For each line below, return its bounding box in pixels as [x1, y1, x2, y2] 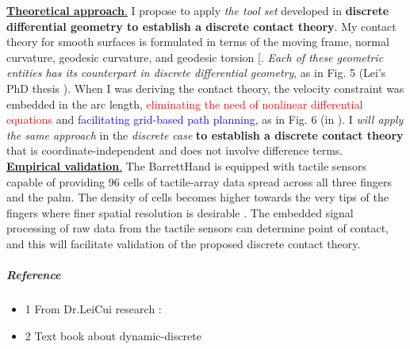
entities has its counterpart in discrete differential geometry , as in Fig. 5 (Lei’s [6, 64, 386, 81]
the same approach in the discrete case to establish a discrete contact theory [6, 126, 404, 143]
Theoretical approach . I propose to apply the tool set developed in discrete [6, 2, 389, 18]
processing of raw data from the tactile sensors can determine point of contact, [6, 220, 389, 236]
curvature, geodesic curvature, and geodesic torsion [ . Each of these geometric [6, 48, 384, 65]
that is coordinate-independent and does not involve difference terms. [6, 142, 343, 159]
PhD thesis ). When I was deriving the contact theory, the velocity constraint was [6, 79, 404, 96]
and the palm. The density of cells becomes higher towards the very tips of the [6, 189, 389, 205]
